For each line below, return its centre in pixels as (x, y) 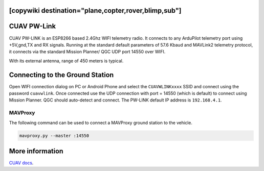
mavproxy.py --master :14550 (54, 135)
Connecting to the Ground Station (61, 75)
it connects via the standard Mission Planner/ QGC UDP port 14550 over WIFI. (87, 52)
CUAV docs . (21, 163)
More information (36, 151)
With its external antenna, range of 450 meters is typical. (66, 61)
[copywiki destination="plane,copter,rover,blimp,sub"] (95, 11)
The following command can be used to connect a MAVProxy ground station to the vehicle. (101, 122)
